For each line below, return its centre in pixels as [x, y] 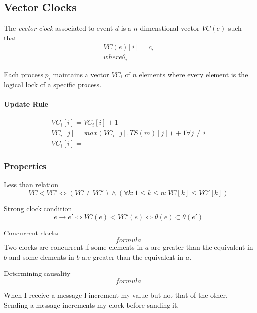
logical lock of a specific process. [53, 84]
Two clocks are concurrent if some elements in [74, 247]
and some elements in [42, 256]
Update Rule [26, 103]
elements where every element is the [193, 74]
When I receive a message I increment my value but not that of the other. [116, 294]
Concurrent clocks [31, 232]
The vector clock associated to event [59, 28]
